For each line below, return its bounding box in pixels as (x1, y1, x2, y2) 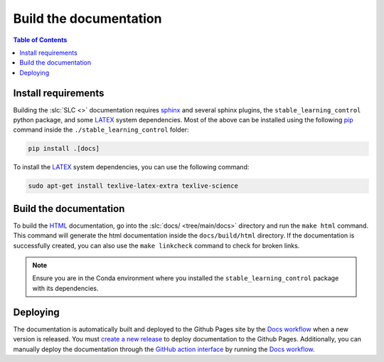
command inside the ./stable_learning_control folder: (13, 125, 189, 134)
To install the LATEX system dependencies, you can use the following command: (13, 163, 250, 171)
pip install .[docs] (28, 144, 100, 153)
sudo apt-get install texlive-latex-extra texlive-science (28, 182, 238, 190)
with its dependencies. (32, 284, 99, 292)
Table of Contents (13, 36, 68, 44)
